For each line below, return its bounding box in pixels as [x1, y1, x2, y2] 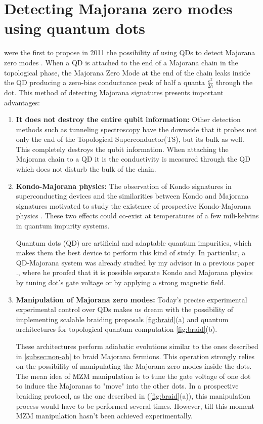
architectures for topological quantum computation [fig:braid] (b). [16, 324, 217, 334]
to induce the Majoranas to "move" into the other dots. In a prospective [16, 380, 239, 391]
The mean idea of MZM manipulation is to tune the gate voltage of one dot [16, 370, 251, 381]
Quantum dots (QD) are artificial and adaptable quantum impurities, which [16, 237, 252, 248]
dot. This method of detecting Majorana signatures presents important [4, 87, 224, 97]
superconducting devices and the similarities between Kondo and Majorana [16, 190, 249, 201]
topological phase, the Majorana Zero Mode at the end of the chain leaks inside [4, 67, 250, 78]
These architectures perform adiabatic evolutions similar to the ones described [16, 340, 258, 351]
